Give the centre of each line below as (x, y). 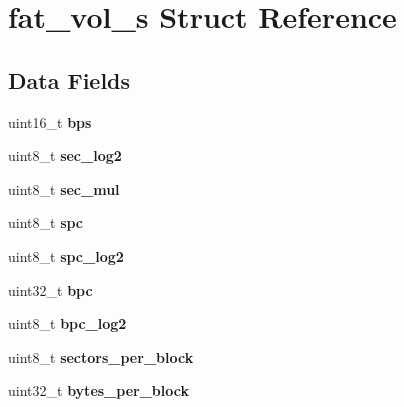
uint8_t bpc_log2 (67, 323)
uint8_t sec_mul (64, 188)
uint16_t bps (50, 121)
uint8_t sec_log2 (65, 155)
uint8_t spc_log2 (66, 255)
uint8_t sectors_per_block (101, 356)
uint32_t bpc (50, 289)
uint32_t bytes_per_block (98, 390)
